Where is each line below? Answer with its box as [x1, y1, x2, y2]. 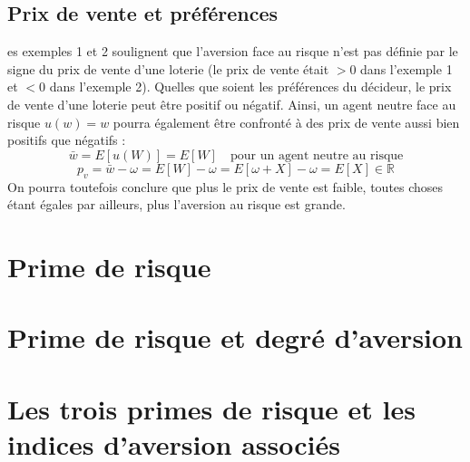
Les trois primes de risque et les [7, 390, 416, 427]
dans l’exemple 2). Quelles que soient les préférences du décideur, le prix [49, 77, 452, 96]
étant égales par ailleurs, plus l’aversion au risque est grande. [7, 195, 346, 214]
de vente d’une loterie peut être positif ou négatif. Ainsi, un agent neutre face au [7, 94, 456, 113]
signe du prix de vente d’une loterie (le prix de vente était [7, 59, 329, 78]
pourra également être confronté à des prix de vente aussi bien [113, 112, 460, 131]
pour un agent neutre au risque [230, 149, 404, 162]
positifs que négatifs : [7, 130, 126, 149]
